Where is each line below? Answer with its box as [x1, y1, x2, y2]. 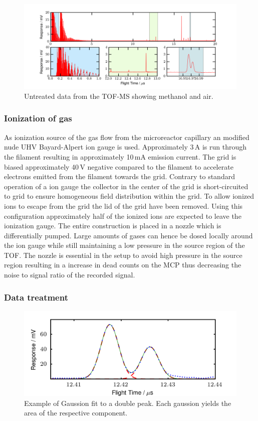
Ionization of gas [4, 112, 72, 124]
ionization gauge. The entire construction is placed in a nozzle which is [4, 220, 221, 231]
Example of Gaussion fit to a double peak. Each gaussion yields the [24, 397, 231, 408]
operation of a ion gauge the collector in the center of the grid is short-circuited [4, 181, 248, 191]
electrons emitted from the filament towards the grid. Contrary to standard [4, 171, 235, 182]
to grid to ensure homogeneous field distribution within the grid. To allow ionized [4, 191, 254, 201]
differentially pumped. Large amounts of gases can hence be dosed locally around [4, 230, 253, 240]
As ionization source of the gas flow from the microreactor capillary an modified [4, 131, 249, 142]
